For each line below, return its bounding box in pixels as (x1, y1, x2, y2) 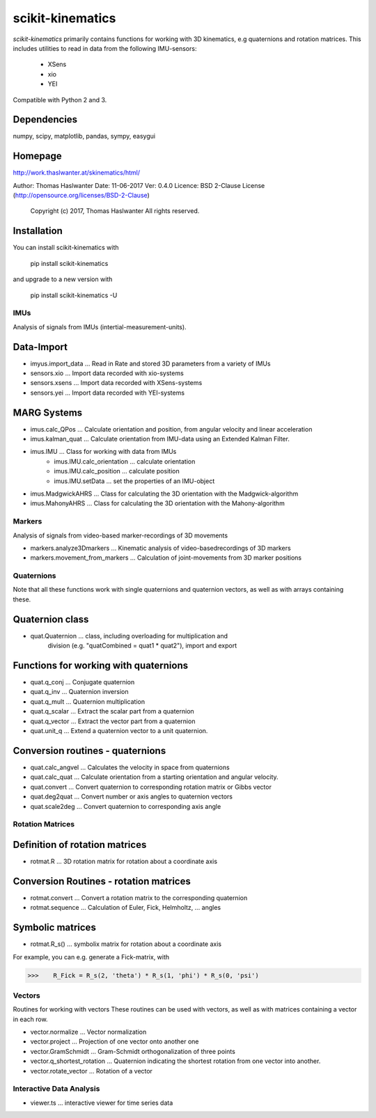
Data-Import (13, 341, 68, 353)
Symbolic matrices (13, 922, 97, 934)
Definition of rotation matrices (13, 839, 147, 851)
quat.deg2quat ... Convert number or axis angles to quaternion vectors (30, 792, 233, 801)
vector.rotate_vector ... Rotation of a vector (30, 1066, 153, 1075)
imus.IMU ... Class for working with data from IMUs (30, 448, 177, 456)
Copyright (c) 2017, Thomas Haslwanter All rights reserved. (30, 207, 200, 215)
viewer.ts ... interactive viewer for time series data (30, 1099, 173, 1107)
